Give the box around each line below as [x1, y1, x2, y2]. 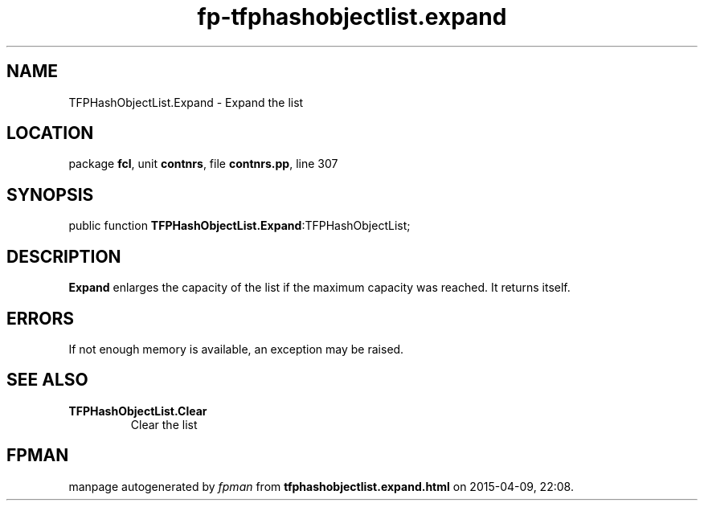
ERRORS [6, 308, 75, 329]
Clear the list [130, 417, 198, 431]
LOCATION [6, 123, 94, 144]
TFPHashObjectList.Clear [68, 403, 207, 418]
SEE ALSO [6, 370, 88, 390]
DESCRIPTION [6, 246, 121, 267]
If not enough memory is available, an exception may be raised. [68, 341, 404, 356]
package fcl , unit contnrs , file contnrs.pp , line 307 [68, 157, 338, 171]
